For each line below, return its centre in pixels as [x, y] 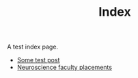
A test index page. [33, 47]
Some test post [38, 60]
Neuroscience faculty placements [65, 67]
